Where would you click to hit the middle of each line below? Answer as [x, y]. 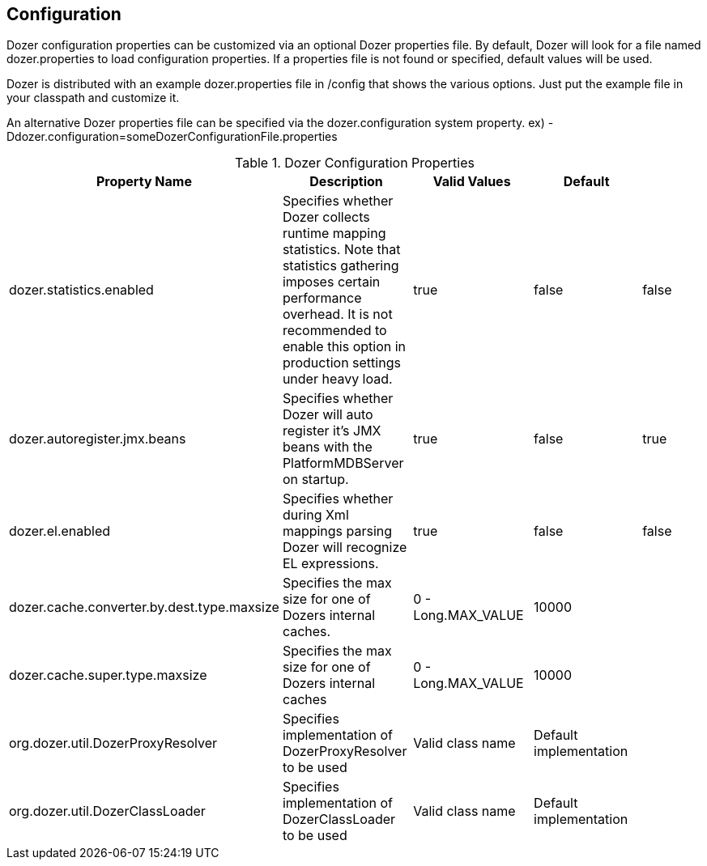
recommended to [334, 331]
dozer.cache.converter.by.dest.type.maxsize [144, 607]
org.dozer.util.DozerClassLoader [107, 811]
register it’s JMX [332, 431]
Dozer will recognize [345, 548]
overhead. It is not [337, 314]
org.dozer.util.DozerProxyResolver [113, 743]
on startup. [315, 480]
